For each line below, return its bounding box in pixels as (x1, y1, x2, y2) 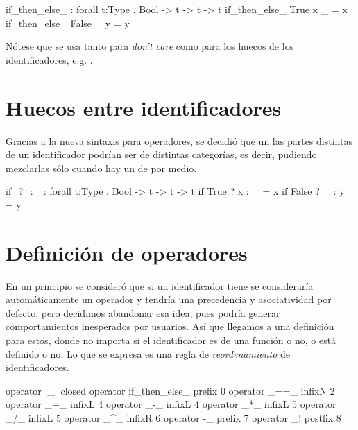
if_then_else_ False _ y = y (6, 15, 130, 30)
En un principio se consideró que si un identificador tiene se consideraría (6, 278, 314, 293)
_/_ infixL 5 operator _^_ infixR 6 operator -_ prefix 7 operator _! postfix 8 (6, 410, 341, 424)
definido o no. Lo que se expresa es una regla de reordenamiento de (6, 346, 291, 361)
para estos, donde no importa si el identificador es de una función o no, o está (6, 332, 336, 347)
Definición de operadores (6, 238, 248, 266)
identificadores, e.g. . (6, 52, 93, 67)
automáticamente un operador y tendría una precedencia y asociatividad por (6, 292, 332, 307)
